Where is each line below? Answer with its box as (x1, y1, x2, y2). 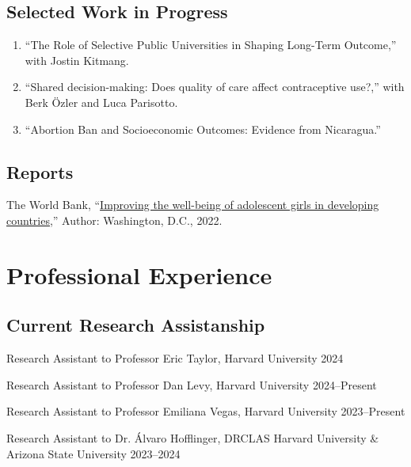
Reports (6, 159, 74, 184)
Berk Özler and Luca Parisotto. (25, 93, 178, 110)
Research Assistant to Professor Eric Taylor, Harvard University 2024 (6, 350, 344, 366)
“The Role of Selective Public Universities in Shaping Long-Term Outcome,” (25, 36, 397, 53)
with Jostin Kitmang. (25, 51, 129, 68)
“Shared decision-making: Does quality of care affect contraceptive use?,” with (25, 78, 405, 95)
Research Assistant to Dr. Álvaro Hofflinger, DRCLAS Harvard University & (6, 429, 379, 446)
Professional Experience (6, 258, 272, 290)
